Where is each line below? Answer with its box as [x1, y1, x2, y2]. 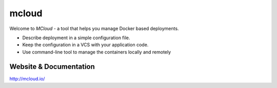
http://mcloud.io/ [9, 75, 45, 81]
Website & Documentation [9, 62, 95, 71]
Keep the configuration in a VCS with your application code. [22, 42, 149, 48]
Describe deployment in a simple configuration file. [22, 35, 130, 41]
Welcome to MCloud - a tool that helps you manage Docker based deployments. [9, 25, 179, 32]
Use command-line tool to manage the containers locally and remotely [22, 49, 171, 55]
